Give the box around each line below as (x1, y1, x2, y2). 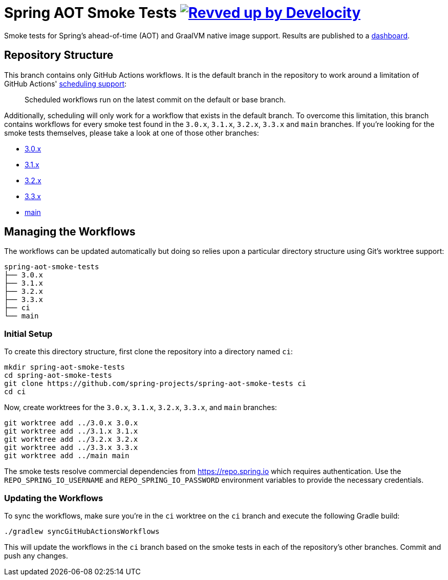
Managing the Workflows (4, 225, 136, 239)
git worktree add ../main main (4, 452, 130, 460)
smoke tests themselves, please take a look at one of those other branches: (4, 128, 259, 137)
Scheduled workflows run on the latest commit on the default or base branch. (25, 95, 286, 104)
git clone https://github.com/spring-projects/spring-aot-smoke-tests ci (4, 379, 307, 388)
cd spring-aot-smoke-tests (4, 371, 112, 380)
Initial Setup (4, 328, 53, 339)
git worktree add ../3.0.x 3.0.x (4, 419, 138, 427)
